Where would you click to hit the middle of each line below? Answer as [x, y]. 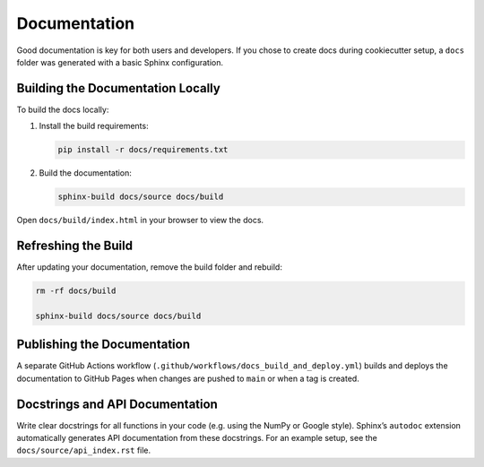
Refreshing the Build [75, 245]
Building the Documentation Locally [119, 88]
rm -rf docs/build [76, 291]
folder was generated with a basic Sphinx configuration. [120, 62]
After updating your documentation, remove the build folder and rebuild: [149, 267]
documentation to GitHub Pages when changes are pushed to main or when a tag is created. [188, 378]
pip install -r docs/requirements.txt [143, 150]
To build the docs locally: [63, 109]
